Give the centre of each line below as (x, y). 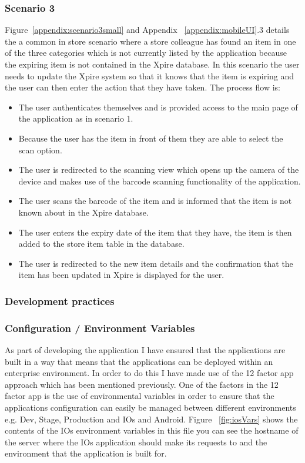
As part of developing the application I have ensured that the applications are (145, 349)
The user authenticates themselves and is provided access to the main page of (158, 107)
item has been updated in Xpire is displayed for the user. (121, 275)
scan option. (40, 150)
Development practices (60, 301)
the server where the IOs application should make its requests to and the (136, 442)
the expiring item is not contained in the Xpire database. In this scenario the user (152, 64)
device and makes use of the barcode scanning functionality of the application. (160, 181)
